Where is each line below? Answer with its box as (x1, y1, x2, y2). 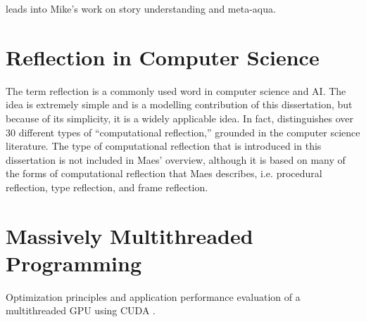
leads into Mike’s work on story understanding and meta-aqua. (6, 1, 276, 15)
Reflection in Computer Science (6, 42, 320, 71)
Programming (6, 248, 141, 277)
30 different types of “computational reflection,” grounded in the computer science (6, 124, 360, 139)
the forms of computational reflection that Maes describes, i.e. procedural (6, 166, 322, 181)
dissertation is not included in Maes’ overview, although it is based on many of (6, 152, 346, 167)
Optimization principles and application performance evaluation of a (6, 289, 301, 304)
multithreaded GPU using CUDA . (6, 303, 156, 318)
